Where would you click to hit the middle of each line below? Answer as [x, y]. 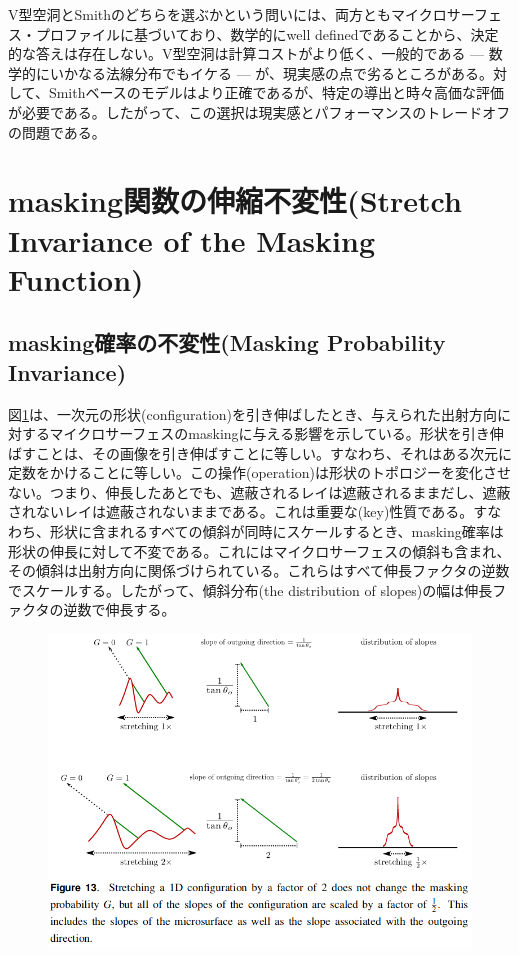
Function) [76, 278]
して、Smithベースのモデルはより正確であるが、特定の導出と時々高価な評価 [256, 92]
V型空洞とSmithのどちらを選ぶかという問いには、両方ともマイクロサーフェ [255, 14]
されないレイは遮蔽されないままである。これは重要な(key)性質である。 [241, 511]
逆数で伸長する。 [119, 609]
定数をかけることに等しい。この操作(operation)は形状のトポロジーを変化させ [259, 472]
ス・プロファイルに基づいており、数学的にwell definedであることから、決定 [253, 33]
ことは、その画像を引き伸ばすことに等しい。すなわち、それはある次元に [273, 452]
